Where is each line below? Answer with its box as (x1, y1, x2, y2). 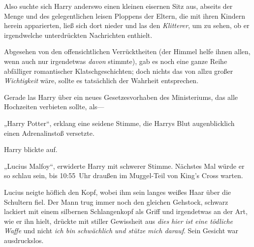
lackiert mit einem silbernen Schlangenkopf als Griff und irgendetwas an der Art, (4, 206, 248, 216)
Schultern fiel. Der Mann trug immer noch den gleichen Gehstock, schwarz (4, 196, 228, 207)
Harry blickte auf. (4, 144, 58, 154)
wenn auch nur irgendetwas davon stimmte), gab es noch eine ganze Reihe (4, 56, 227, 66)
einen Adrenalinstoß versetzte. (4, 127, 95, 138)
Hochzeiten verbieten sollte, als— (4, 101, 104, 112)
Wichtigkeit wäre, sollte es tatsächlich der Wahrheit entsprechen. (4, 75, 199, 86)
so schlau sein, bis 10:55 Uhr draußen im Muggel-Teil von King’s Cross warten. (4, 170, 243, 181)
